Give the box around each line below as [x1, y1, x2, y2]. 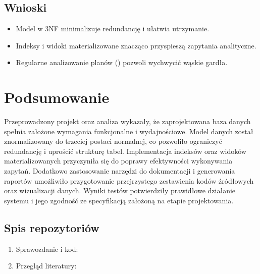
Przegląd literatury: [16, 260, 77, 271]
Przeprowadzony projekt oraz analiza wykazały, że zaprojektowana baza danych [4, 116, 251, 127]
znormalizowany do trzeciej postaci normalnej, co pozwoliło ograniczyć [4, 136, 222, 146]
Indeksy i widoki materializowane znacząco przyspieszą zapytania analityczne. [16, 40, 256, 50]
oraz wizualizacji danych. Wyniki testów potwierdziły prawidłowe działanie [4, 185, 236, 196]
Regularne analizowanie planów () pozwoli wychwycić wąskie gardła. [16, 57, 228, 68]
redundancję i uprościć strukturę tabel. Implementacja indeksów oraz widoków [4, 145, 246, 156]
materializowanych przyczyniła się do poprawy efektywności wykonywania [4, 155, 233, 166]
